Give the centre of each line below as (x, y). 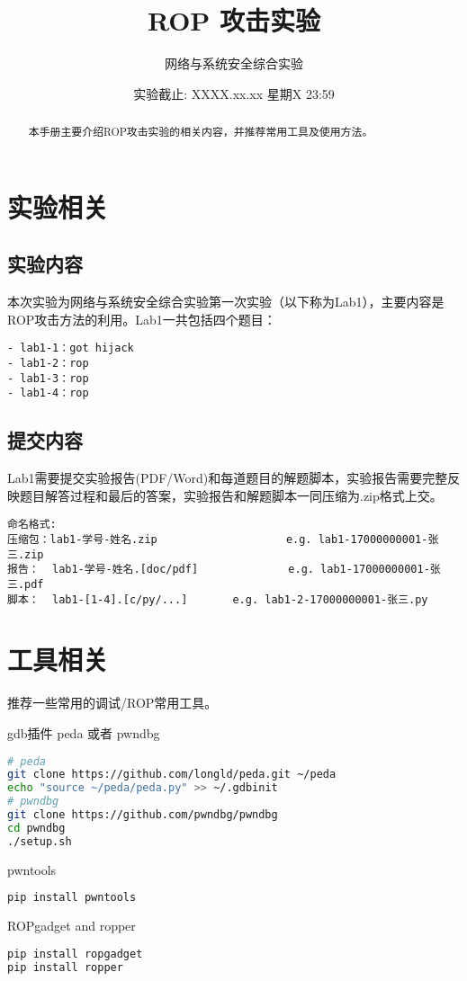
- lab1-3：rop (48, 378)
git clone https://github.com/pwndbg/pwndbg (143, 815)
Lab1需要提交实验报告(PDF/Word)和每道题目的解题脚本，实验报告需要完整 (228, 478)
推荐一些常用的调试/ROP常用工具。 (112, 703)
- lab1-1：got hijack (71, 348)
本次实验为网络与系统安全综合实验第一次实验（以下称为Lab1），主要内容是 (226, 302)
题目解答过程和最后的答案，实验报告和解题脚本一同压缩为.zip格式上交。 (231, 495)
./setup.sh (40, 841)
